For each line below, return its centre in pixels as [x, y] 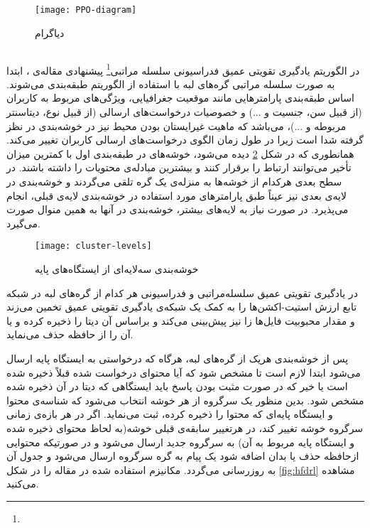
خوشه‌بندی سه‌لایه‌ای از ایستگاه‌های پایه [117, 269]
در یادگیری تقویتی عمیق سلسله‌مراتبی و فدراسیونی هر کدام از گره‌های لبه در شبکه [182, 292]
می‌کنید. [23, 484]
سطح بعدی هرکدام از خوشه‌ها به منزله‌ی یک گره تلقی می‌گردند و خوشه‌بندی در [174, 182]
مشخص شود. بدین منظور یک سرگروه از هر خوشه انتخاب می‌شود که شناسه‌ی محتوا [185, 400]
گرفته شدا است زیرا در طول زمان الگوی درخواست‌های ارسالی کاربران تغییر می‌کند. [185, 140]
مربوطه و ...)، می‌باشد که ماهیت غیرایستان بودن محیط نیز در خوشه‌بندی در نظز [176, 125]
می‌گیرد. [23, 223]
